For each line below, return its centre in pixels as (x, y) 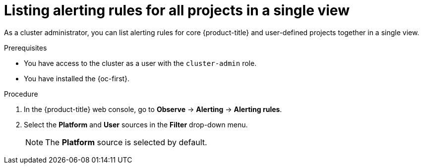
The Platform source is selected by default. (126, 142)
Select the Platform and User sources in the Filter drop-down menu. (136, 124)
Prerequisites (26, 48)
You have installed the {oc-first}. (77, 78)
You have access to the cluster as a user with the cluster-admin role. (140, 63)
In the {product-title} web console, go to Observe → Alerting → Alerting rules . (153, 109)
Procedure (21, 94)
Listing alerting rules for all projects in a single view (177, 10)
